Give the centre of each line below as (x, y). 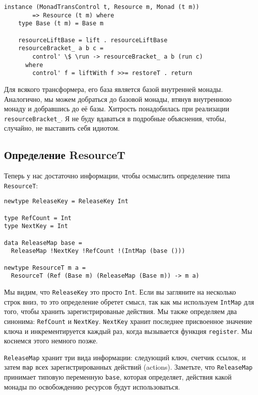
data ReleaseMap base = (43, 243)
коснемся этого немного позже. (51, 341)
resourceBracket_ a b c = (61, 48)
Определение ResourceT (65, 155)
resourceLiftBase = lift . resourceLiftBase (93, 40)
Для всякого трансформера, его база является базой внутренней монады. (114, 89)
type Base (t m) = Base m (61, 24)
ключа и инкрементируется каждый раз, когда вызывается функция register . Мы (128, 331)
